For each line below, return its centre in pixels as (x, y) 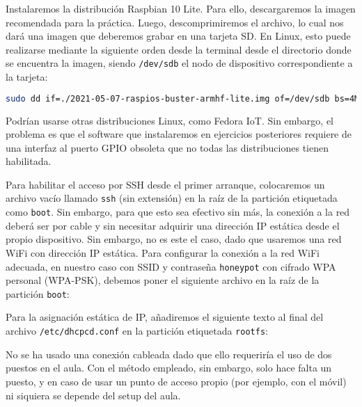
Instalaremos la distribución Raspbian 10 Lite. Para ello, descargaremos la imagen (181, 8)
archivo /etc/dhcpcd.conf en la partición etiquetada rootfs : (137, 331)
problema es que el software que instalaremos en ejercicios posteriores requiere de (179, 134)
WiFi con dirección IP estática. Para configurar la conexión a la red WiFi (163, 252)
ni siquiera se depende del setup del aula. (93, 395)
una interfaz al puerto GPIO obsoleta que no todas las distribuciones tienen (167, 147)
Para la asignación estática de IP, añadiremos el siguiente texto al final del (165, 317)
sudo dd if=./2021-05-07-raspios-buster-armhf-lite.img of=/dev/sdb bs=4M (183, 98)
